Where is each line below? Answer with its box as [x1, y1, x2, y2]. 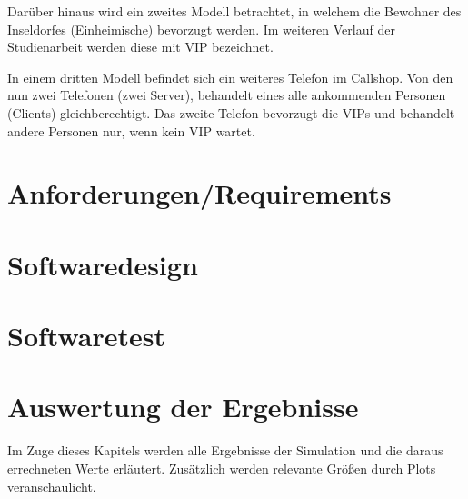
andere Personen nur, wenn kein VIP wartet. [7, 121, 255, 140]
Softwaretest [7, 317, 165, 354]
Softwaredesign [7, 245, 198, 283]
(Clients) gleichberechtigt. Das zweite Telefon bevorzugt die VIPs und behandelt [7, 103, 455, 122]
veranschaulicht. [7, 476, 96, 495]
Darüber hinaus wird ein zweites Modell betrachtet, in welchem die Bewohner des [7, 2, 462, 20]
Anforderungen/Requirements [7, 175, 392, 212]
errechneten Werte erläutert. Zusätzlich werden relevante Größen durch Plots [7, 459, 436, 477]
